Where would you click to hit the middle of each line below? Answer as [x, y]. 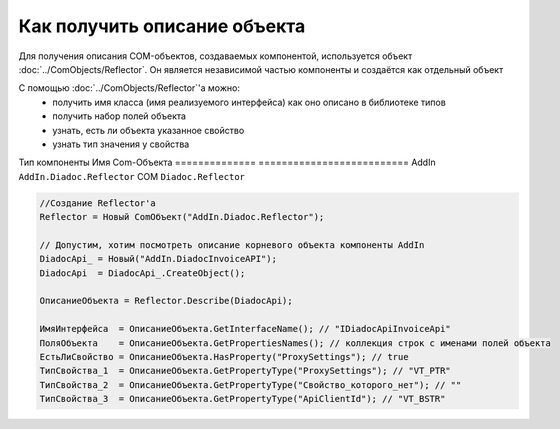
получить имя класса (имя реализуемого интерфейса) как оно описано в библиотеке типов [249, 102]
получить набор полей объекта [119, 116]
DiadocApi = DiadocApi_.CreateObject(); [142, 273]
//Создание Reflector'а [98, 203]
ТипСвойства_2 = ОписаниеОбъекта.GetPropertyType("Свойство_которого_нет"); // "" [250, 384]
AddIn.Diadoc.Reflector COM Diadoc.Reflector [131, 176]
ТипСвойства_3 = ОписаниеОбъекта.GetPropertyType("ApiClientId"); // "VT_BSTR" [242, 399]
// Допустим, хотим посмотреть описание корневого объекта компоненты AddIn [232, 244]
